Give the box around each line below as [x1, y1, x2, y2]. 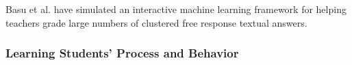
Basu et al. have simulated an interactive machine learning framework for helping [5, 2, 347, 16]
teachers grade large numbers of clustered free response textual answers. [5, 15, 307, 29]
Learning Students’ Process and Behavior [5, 44, 239, 62]
